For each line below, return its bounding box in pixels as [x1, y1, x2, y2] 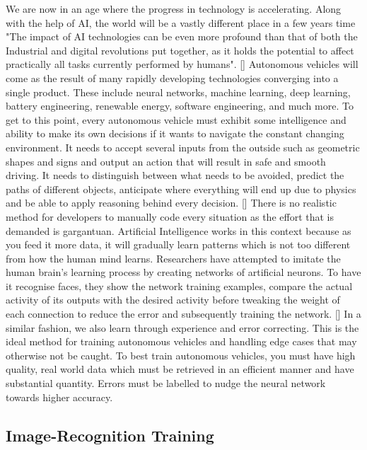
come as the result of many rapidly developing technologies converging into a [6, 70, 339, 85]
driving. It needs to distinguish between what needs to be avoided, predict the [6, 168, 344, 183]
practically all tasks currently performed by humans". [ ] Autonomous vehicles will [6, 57, 359, 71]
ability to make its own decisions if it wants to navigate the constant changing [6, 126, 344, 141]
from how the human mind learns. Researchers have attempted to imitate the [6, 250, 341, 265]
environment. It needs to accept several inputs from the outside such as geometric [6, 139, 360, 154]
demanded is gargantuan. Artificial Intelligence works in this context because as [6, 223, 351, 238]
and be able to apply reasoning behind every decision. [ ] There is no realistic [6, 195, 337, 210]
